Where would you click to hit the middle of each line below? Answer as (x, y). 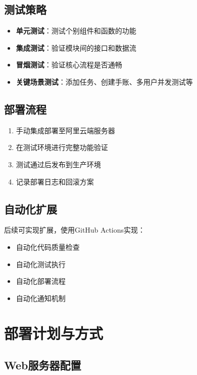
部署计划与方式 (54, 333)
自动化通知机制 (41, 298)
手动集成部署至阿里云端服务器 (65, 130)
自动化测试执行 (41, 264)
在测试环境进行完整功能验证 (62, 147)
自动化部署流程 (41, 281)
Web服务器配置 (43, 365)
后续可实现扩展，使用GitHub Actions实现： (75, 230)
